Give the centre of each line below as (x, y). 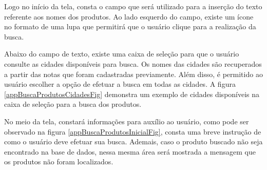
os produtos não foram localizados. (59, 162)
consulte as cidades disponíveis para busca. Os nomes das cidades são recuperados (133, 63)
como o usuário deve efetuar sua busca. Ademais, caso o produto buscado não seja (133, 141)
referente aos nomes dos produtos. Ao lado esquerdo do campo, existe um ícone (129, 16)
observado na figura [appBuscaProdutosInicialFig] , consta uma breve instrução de (133, 131)
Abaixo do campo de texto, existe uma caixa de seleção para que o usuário (122, 54)
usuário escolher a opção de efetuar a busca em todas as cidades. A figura (120, 84)
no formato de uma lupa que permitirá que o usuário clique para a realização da (130, 26)
